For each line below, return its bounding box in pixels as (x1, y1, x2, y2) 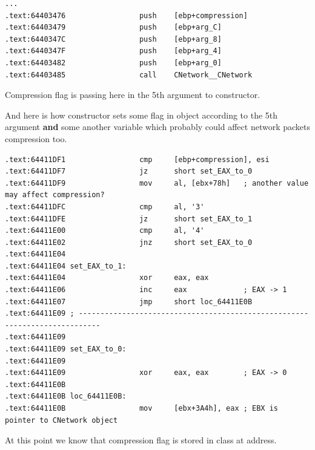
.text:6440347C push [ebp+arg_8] (5, 34, 222, 44)
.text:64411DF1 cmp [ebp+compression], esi (5, 155, 270, 164)
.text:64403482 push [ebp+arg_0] (5, 58, 222, 67)
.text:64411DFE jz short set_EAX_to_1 (5, 214, 253, 223)
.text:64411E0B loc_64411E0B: (5, 392, 127, 401)
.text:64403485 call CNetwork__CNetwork (5, 70, 253, 79)
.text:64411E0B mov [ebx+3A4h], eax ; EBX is (5, 404, 279, 412)
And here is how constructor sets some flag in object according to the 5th (5, 108, 278, 121)
